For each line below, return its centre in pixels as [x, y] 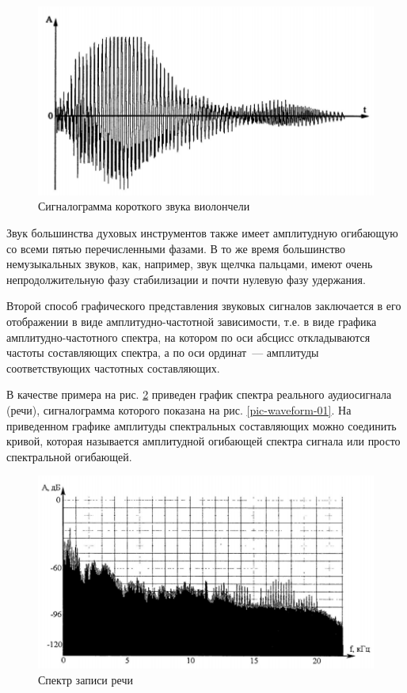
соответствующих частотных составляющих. [113, 367]
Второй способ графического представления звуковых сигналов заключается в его [204, 306]
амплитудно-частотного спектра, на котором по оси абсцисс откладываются [188, 337]
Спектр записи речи [86, 679]
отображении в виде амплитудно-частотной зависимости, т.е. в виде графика [192, 321]
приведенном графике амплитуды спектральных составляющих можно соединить [202, 425]
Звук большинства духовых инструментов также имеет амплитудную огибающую [202, 232]
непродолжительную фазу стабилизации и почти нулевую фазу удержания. [186, 279]
